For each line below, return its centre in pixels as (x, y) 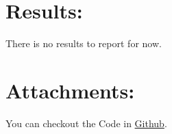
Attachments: (70, 90)
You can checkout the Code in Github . (86, 123)
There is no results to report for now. (84, 43)
